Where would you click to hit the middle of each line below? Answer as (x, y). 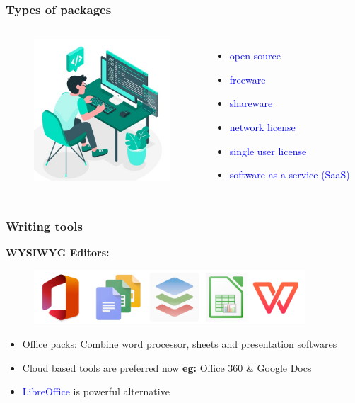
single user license (268, 151)
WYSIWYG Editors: (58, 252)
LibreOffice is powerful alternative (96, 391)
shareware (251, 103)
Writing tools (44, 226)
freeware (248, 79)
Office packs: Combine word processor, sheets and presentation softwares (180, 343)
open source (255, 56)
